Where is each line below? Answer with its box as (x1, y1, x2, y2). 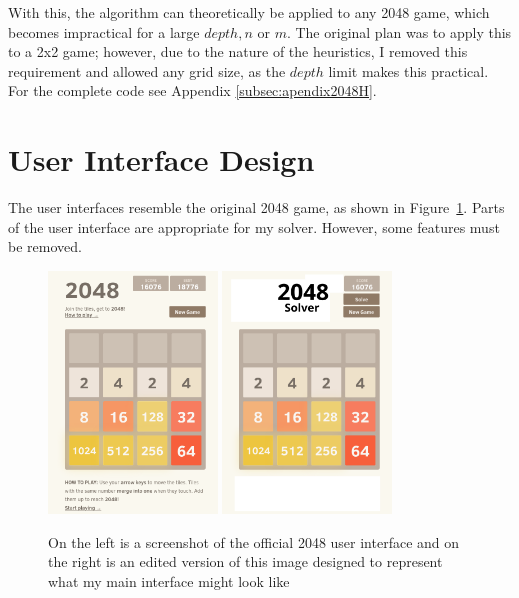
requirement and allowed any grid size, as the (8, 60, 286, 81)
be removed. (8, 236, 82, 257)
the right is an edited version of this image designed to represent (48, 551, 443, 572)
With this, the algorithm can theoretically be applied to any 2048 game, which (8, 2, 490, 22)
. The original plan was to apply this (286, 21, 512, 42)
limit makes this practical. (328, 60, 489, 81)
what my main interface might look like (48, 570, 290, 591)
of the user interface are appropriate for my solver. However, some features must (8, 216, 500, 237)
